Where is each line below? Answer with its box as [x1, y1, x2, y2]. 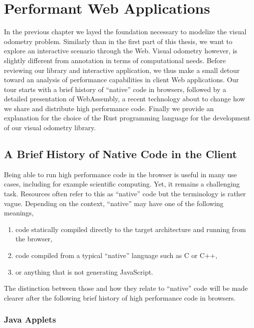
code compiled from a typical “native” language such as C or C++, [15, 250, 217, 260]
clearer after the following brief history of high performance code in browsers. [4, 292, 236, 303]
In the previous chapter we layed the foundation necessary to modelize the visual [4, 26, 247, 37]
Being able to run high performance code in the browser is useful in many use [4, 169, 237, 179]
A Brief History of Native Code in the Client [4, 146, 237, 162]
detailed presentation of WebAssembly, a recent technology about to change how [4, 94, 245, 104]
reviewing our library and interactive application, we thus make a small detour [4, 65, 240, 75]
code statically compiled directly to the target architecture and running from [15, 224, 246, 234]
